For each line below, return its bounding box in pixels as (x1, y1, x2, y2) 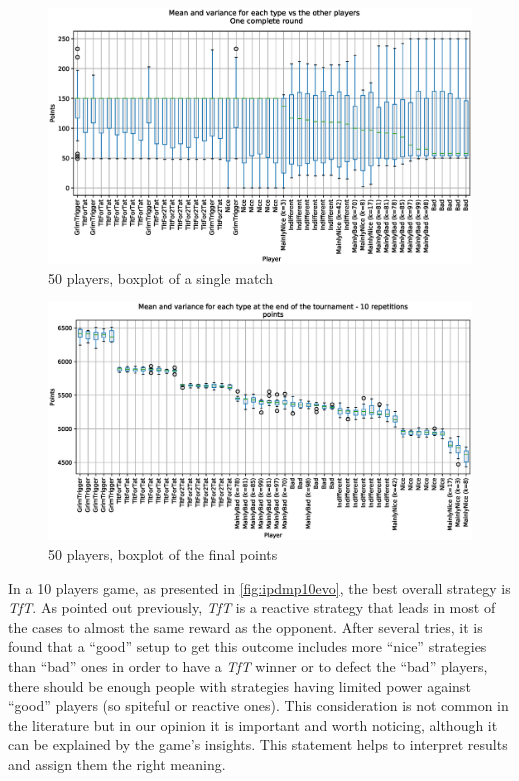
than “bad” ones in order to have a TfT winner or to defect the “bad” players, (8, 655, 488, 676)
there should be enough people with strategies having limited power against (8, 675, 471, 696)
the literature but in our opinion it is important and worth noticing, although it (8, 714, 498, 735)
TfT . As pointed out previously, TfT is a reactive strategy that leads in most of (8, 597, 496, 618)
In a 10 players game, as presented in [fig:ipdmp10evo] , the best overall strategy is (8, 577, 511, 598)
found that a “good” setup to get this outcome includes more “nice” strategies (8, 636, 487, 657)
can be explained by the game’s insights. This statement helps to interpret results (8, 734, 508, 755)
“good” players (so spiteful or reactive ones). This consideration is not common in (8, 695, 509, 716)
